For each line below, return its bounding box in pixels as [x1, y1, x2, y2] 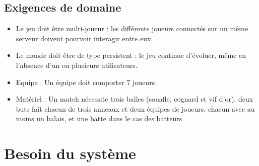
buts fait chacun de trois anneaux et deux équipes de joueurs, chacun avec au [16, 103, 255, 114]
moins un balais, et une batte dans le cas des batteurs [16, 113, 182, 124]
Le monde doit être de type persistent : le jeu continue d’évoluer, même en [16, 50, 246, 60]
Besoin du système [4, 143, 136, 163]
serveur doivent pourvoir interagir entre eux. [16, 33, 153, 43]
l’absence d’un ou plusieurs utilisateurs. [16, 59, 138, 70]
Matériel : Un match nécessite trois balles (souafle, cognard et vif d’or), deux [16, 94, 253, 104]
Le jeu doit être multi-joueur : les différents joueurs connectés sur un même [16, 23, 248, 34]
